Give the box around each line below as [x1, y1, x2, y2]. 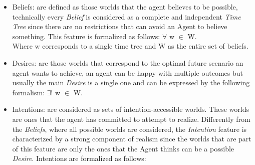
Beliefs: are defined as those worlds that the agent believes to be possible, [12, 2, 238, 12]
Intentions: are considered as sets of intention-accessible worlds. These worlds [12, 104, 249, 114]
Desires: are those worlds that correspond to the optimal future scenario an [12, 57, 243, 68]
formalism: [12, 87, 45, 97]
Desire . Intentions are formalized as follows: [12, 153, 146, 163]
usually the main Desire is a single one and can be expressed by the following [12, 77, 250, 88]
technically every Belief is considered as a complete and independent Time [12, 11, 241, 22]
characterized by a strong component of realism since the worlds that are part [12, 133, 251, 144]
